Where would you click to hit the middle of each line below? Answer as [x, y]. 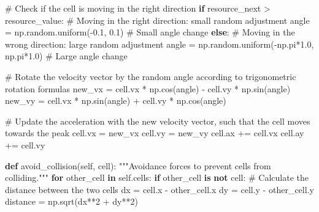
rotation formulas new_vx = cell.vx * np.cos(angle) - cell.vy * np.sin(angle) [148, 88]
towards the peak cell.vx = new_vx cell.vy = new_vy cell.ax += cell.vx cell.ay [155, 133]
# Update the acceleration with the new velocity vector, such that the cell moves [158, 121]
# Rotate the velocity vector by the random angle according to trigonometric [151, 76]
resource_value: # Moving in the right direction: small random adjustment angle [157, 20]
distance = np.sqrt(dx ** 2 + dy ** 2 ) [71, 201]
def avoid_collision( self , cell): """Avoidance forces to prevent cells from [138, 165]
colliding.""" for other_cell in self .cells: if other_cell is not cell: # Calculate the [157, 177]
